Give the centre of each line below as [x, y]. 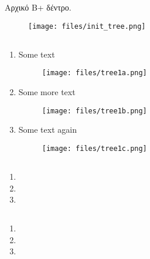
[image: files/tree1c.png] [94, 148]
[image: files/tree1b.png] [94, 111]
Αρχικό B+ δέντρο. [38, 7]
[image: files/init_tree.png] [87, 26]
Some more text [47, 92]
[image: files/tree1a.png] [94, 73]
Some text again [47, 129]
